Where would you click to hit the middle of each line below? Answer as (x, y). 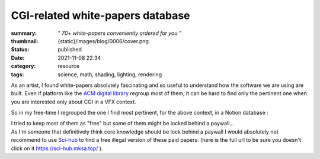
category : (23, 66)
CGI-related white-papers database (100, 15)
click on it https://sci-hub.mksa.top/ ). (57, 148)
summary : (24, 33)
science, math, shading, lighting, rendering (110, 74)
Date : (18, 58)
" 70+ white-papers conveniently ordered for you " (120, 33)
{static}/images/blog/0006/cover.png (103, 41)
